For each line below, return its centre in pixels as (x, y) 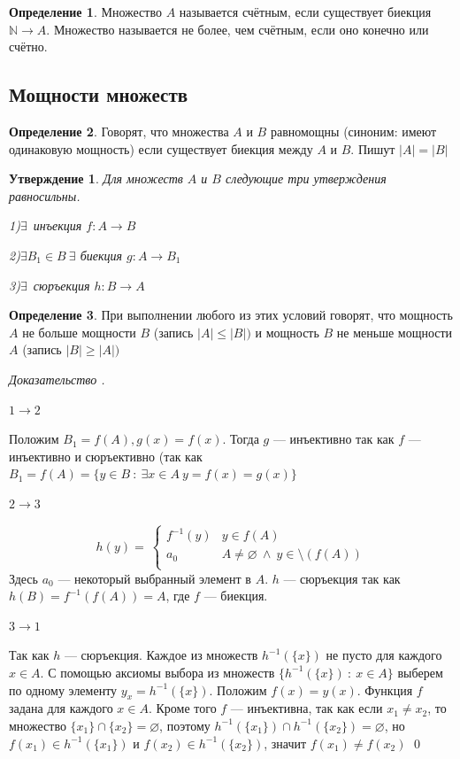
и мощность (287, 332)
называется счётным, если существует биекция (305, 12)
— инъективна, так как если (307, 708)
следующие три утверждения (306, 178)
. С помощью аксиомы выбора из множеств (157, 672)
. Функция (385, 689)
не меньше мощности (395, 332)
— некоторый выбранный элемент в (154, 578)
